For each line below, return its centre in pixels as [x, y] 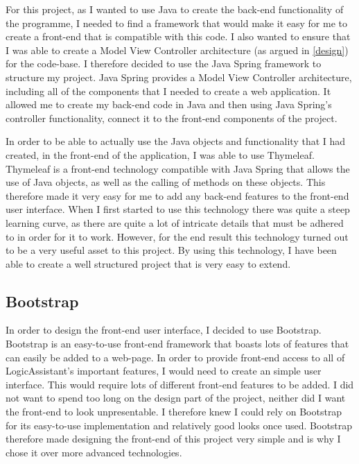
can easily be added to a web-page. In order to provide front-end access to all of [175, 357]
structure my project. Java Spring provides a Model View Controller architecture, [179, 77]
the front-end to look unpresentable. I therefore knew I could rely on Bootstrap [174, 412]
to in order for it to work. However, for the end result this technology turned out [177, 236]
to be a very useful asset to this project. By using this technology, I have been [171, 250]
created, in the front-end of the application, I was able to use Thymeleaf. [160, 154]
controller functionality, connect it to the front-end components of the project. [172, 118]
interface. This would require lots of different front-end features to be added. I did [180, 384]
